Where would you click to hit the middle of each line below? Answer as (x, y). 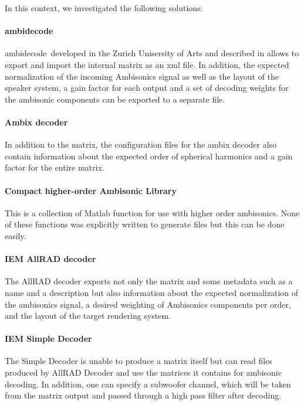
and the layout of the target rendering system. (88, 316)
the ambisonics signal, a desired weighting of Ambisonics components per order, (148, 304)
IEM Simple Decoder (48, 338)
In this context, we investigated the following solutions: (104, 8)
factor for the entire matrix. (55, 167)
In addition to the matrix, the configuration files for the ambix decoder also (141, 144)
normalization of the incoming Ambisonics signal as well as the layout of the (142, 76)
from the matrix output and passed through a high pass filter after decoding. (143, 395)
